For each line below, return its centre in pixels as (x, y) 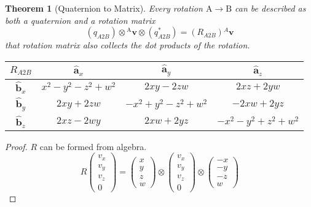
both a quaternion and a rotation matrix (80, 20)
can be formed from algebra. (93, 146)
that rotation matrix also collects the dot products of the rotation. (128, 45)
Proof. (16, 146)
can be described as (270, 8)
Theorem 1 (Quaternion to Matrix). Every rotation (104, 8)
